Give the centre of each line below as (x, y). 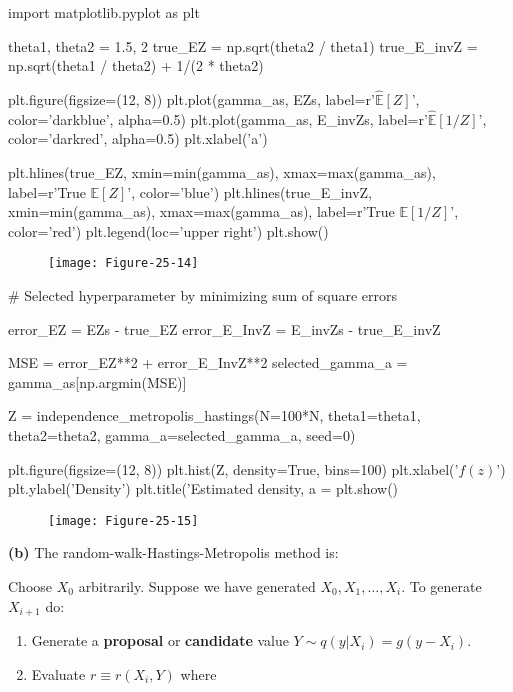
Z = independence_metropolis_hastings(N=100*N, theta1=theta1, (214, 415)
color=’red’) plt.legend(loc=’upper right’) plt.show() (168, 230)
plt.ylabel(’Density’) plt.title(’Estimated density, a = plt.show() (203, 488)
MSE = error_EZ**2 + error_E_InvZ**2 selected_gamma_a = (208, 362)
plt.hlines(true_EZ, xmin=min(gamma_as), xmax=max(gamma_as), (222, 172)
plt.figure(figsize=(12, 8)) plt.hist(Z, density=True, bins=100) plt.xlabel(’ (233, 468)
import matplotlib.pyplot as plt (104, 12)
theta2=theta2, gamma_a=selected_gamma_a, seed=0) (182, 435)
